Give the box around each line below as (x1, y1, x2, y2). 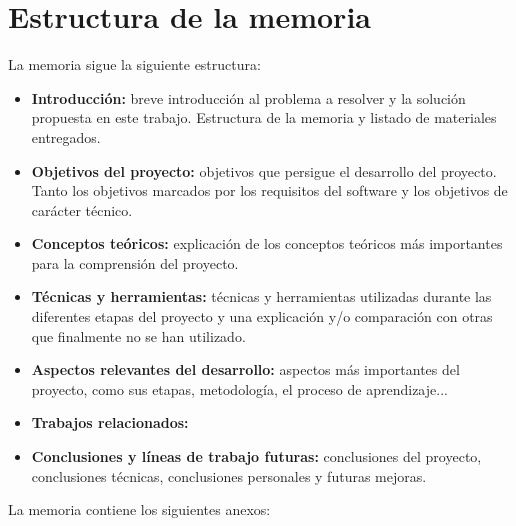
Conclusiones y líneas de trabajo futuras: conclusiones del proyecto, (31, 446, 482, 467)
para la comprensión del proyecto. (31, 252, 239, 273)
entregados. (31, 126, 101, 147)
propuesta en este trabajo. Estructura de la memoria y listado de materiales (31, 107, 497, 128)
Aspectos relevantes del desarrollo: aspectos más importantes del (31, 359, 460, 380)
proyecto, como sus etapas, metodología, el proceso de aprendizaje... (31, 378, 448, 399)
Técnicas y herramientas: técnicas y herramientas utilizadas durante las (31, 286, 492, 307)
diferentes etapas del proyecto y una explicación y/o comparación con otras (31, 306, 493, 327)
